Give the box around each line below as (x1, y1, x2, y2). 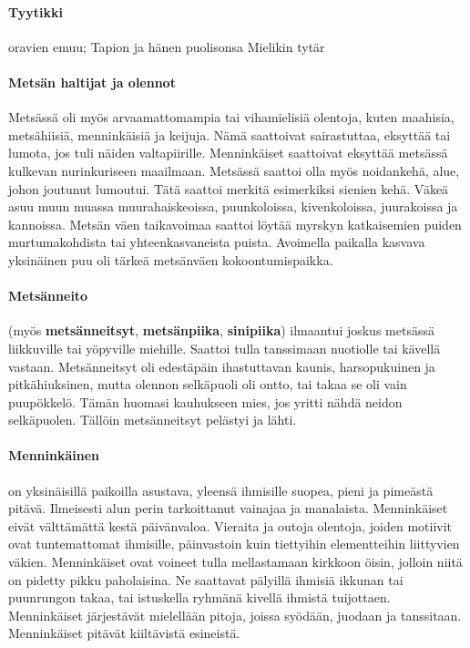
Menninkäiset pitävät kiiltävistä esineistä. (8, 623, 240, 643)
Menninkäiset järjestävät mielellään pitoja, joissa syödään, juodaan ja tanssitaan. (8, 605, 462, 624)
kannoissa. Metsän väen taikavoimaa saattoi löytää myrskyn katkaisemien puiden (8, 214, 462, 233)
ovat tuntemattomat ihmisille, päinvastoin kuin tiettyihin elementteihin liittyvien (8, 534, 460, 553)
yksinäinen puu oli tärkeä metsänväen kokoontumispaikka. (8, 250, 333, 269)
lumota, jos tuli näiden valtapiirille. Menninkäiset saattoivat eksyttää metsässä (8, 143, 448, 162)
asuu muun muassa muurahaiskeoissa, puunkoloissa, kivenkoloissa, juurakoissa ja (8, 197, 458, 216)
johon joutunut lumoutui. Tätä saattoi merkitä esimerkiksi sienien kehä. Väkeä (8, 179, 449, 198)
